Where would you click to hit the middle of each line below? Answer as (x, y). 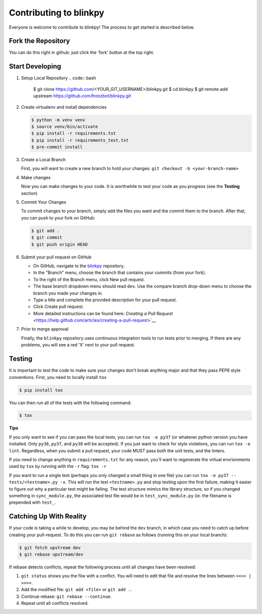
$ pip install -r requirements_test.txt (80, 140)
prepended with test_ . (32, 502)
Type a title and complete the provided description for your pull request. (105, 300)
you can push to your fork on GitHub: (58, 218)
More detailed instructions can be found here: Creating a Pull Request (103, 313)
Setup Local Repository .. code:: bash (59, 78)
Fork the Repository (40, 41)
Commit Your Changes (44, 202)
